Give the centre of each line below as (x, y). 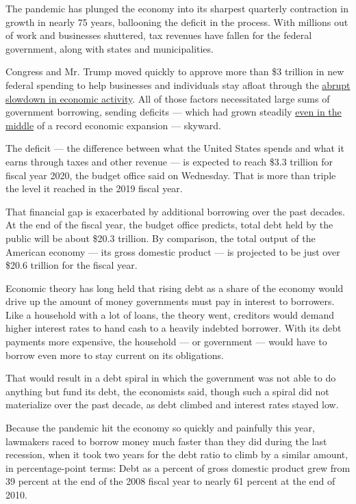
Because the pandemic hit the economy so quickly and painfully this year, (160, 428)
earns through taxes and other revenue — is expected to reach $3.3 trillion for (169, 161)
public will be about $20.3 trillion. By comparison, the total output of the (161, 238)
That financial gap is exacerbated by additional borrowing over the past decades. (175, 211)
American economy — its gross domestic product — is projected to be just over (173, 251)
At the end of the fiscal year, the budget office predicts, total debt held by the (169, 225)
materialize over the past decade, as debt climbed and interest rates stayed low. (172, 404)
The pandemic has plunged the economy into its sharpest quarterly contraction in (177, 8)
